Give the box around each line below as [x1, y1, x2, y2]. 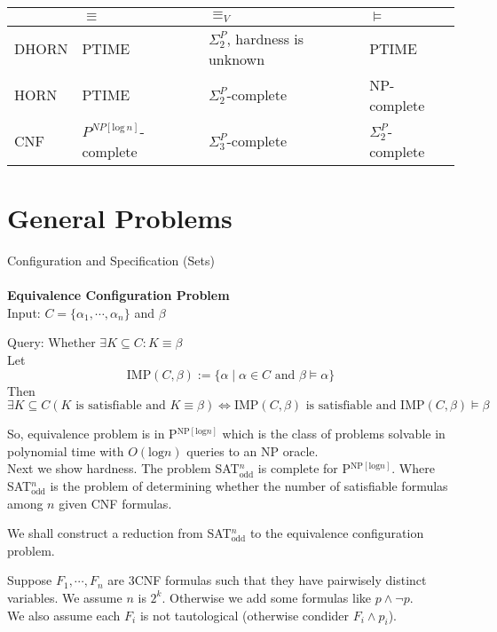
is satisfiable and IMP [305, 399, 425, 413]
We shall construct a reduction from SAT [7, 524, 232, 542]
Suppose [7, 571, 52, 589]
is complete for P [257, 459, 351, 478]
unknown [208, 48, 265, 69]
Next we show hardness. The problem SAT [7, 459, 240, 478]
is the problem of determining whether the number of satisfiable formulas [50, 477, 448, 494]
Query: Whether [7, 333, 96, 352]
